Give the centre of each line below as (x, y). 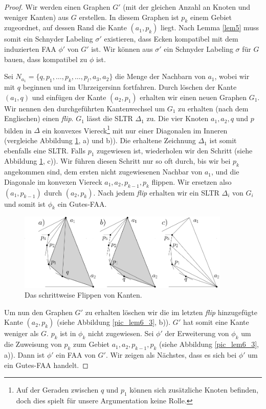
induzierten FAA (30, 48)
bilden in (18, 130)
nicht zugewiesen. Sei (121, 333)
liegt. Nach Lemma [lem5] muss (210, 27)
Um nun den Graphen (38, 312)
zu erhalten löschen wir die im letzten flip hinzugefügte (171, 312)
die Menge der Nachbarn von (160, 76)
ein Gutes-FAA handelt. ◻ (46, 365)
